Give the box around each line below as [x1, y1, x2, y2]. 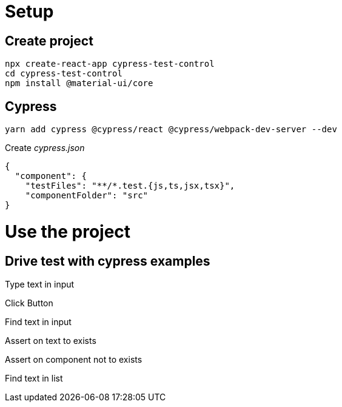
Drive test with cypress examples [5, 253, 210, 269]
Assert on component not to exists [5, 354, 142, 365]
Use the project [5, 221, 131, 242]
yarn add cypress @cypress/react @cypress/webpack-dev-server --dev [5, 124, 337, 135]
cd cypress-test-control [5, 69, 122, 79]
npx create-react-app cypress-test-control [5, 59, 215, 69]
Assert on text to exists [5, 335, 96, 346]
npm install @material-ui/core [5, 78, 153, 89]
